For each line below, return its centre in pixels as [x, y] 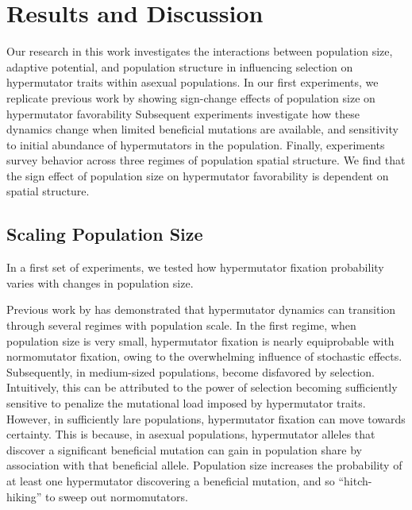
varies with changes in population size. [100, 282]
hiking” [24, 496]
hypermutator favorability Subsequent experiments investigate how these [183, 113]
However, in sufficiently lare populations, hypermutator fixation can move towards [206, 418]
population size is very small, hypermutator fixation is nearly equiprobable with [200, 340]
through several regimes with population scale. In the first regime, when [181, 325]
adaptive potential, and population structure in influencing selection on [180, 66]
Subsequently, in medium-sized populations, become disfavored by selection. [191, 371]
